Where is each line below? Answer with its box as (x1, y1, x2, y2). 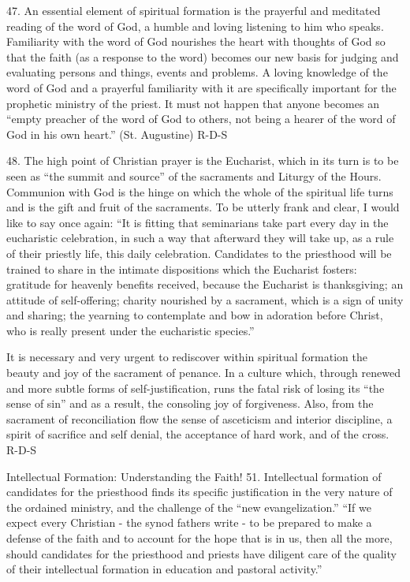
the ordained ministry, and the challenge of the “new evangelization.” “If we (6, 498, 371, 515)
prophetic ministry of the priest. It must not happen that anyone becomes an (6, 95, 379, 111)
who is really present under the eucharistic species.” (6, 322, 255, 338)
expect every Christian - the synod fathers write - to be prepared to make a (6, 514, 372, 531)
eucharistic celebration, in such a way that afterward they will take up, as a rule (6, 229, 394, 246)
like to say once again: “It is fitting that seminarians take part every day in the (6, 214, 389, 230)
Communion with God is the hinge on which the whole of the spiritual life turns (6, 183, 393, 200)
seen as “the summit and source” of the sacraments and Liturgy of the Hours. (6, 167, 382, 184)
